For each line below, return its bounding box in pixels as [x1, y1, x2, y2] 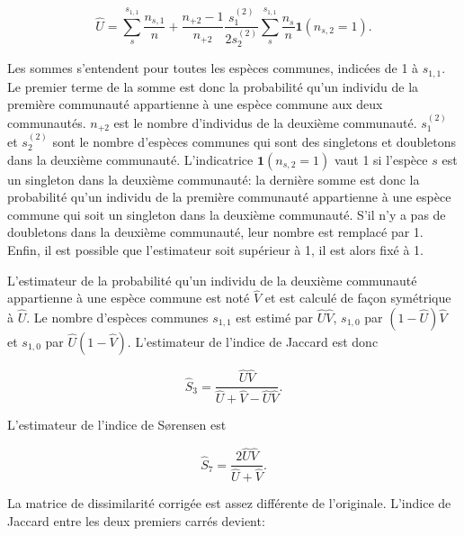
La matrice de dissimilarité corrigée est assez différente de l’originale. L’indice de [7, 494, 451, 513]
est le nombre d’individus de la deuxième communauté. [113, 113, 417, 132]
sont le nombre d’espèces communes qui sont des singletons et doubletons [52, 132, 457, 151]
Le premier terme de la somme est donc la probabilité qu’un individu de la [7, 77, 419, 95]
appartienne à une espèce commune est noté [7, 288, 250, 307]
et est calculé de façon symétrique [264, 288, 451, 307]
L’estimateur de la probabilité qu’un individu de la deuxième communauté [7, 270, 417, 289]
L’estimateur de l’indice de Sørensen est [7, 415, 227, 434]
